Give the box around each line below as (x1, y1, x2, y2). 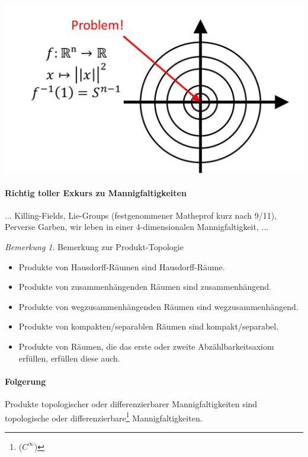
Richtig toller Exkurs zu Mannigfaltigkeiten (5, 186, 187, 199)
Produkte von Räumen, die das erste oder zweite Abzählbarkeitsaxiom (18, 340, 274, 353)
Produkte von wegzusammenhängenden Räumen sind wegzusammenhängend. (18, 300, 299, 312)
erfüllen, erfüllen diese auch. (18, 351, 120, 364)
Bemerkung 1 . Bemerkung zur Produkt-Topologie (5, 241, 184, 253)
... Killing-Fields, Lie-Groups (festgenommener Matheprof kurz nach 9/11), (5, 209, 277, 221)
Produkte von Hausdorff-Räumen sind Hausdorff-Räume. (18, 260, 225, 273)
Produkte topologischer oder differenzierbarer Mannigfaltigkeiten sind (5, 398, 258, 410)
